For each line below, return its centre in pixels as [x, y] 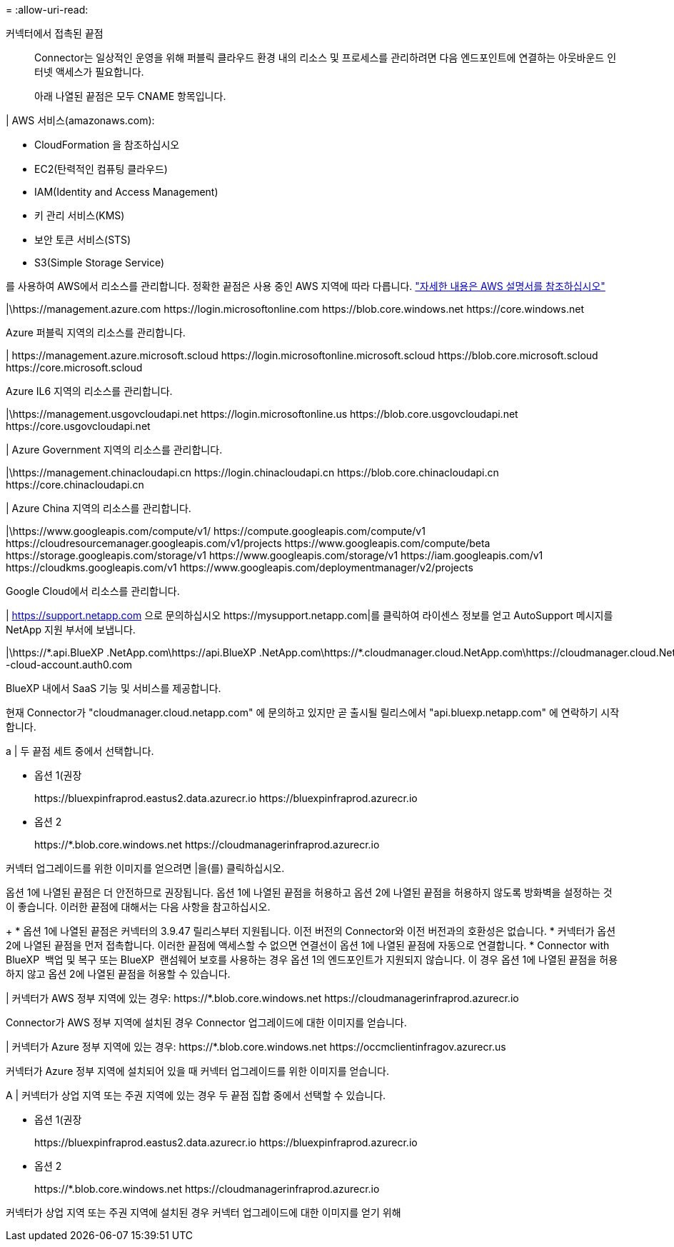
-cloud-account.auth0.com [69, 665]
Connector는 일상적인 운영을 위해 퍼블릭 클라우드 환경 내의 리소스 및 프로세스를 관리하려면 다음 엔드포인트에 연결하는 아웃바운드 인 [326, 57]
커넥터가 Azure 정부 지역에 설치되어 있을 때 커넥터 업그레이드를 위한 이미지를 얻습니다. [198, 1071]
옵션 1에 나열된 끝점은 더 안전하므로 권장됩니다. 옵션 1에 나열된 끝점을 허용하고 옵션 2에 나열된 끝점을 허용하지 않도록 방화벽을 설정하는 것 [309, 892]
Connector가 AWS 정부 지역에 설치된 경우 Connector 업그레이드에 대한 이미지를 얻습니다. [206, 1022]
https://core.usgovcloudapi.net [78, 426]
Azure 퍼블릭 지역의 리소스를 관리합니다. [96, 332]
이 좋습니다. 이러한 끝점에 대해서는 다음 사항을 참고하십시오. [138, 907]
